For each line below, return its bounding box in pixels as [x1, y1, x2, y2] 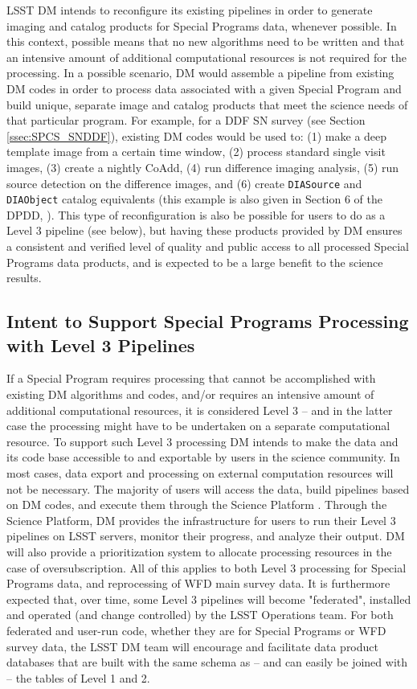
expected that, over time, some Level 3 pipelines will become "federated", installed [6, 590, 411, 607]
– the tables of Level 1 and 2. [6, 669, 150, 686]
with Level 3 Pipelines [6, 332, 195, 357]
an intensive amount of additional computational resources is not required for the [6, 48, 407, 65]
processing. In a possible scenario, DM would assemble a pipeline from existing [6, 64, 395, 81]
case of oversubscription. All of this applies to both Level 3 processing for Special [6, 559, 407, 576]
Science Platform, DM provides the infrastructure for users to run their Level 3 [6, 511, 396, 528]
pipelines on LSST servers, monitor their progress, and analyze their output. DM [6, 527, 405, 544]
